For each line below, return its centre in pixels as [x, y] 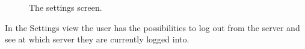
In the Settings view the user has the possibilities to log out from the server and [152, 27]
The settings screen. [66, 7]
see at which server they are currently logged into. [97, 39]
